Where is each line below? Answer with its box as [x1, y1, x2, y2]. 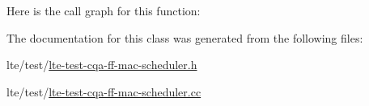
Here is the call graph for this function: [6, 2, 201, 18]
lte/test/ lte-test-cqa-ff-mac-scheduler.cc [6, 83, 201, 100]
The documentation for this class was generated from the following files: [6, 29, 363, 46]
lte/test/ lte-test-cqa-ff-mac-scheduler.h [6, 56, 197, 73]
